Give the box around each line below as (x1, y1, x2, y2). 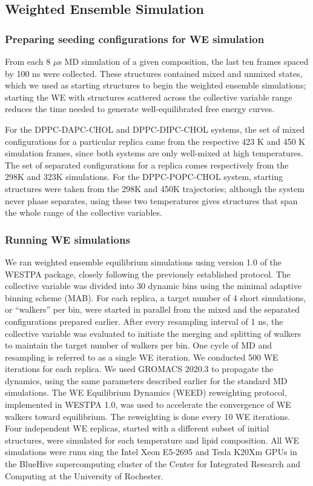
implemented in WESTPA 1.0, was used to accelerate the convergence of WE (5, 398, 291, 411)
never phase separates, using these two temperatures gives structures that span (5, 194, 298, 207)
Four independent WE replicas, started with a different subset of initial (5, 422, 269, 434)
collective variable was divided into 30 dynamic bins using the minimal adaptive (5, 279, 301, 292)
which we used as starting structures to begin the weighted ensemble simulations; (5, 79, 306, 92)
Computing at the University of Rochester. (5, 469, 163, 482)
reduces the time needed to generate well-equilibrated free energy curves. (5, 102, 275, 115)
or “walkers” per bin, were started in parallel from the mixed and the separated (5, 303, 300, 316)
